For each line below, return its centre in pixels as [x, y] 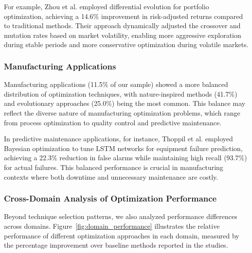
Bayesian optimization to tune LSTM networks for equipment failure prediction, [123, 148]
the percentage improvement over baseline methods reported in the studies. [116, 245]
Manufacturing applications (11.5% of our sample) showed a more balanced [116, 84]
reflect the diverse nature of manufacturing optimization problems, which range [122, 112]
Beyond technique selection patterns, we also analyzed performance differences [121, 216]
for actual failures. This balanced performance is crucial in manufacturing [114, 167]
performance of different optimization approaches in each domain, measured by [122, 235]
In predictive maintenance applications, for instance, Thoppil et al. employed [118, 139]
